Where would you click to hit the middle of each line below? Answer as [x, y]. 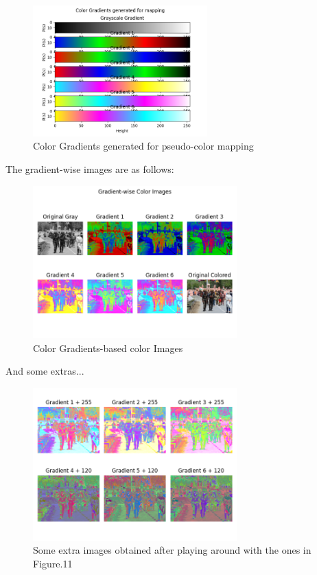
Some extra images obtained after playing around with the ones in [172, 550]
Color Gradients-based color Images [108, 348]
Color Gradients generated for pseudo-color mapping [143, 146]
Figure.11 [53, 563]
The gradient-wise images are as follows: [90, 168]
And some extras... [45, 371]
